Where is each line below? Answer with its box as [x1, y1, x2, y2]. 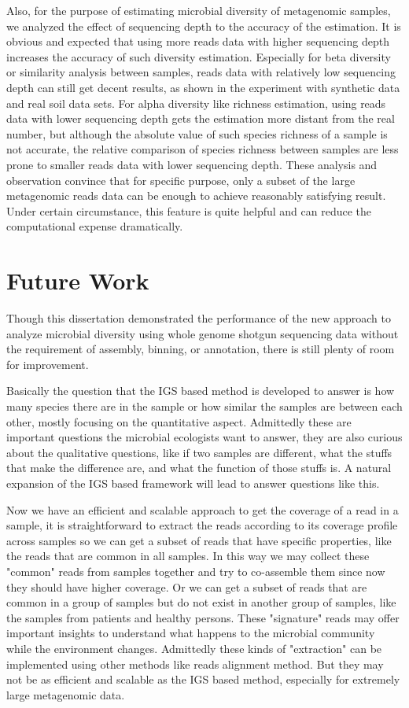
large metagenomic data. [6, 686, 125, 702]
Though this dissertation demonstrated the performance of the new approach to [6, 310, 391, 326]
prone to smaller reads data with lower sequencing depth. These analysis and [6, 156, 378, 172]
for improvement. [6, 356, 89, 372]
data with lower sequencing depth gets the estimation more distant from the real [6, 110, 395, 127]
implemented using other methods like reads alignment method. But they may [6, 655, 384, 672]
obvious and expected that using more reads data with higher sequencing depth [6, 33, 389, 50]
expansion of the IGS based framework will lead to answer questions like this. [6, 474, 380, 491]
